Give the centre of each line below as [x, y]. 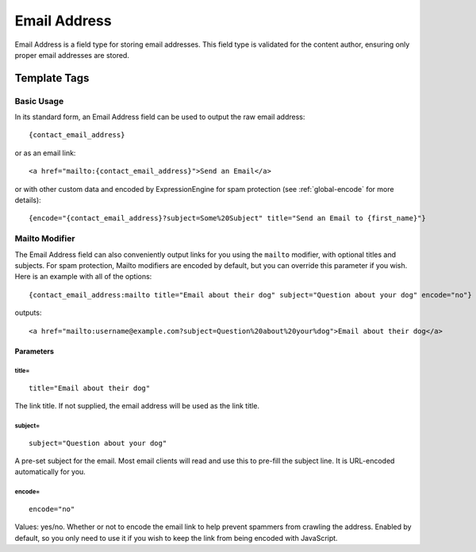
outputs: [28, 312]
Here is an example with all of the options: [83, 277]
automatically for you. [50, 472]
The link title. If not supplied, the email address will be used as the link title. [137, 406]
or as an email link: [45, 153]
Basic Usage [39, 101]
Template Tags [52, 78]
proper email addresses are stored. [72, 55]
